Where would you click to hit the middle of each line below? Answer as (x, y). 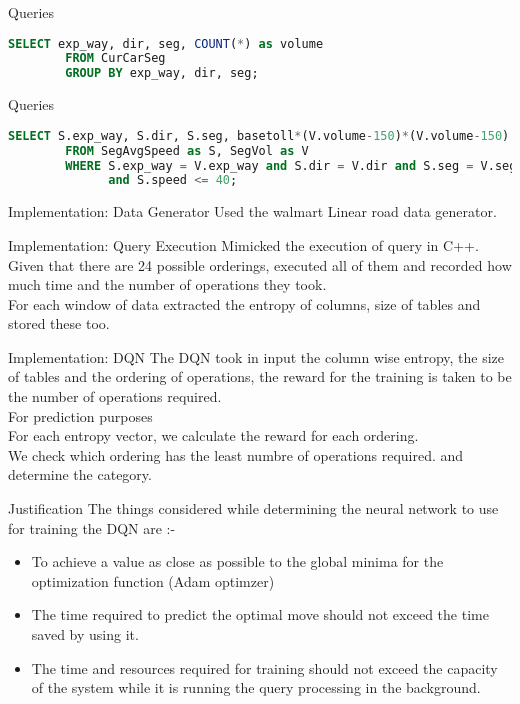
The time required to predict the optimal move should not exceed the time (260, 614)
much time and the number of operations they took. (167, 284)
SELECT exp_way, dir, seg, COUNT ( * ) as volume (166, 43)
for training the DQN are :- (92, 527)
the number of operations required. (115, 396)
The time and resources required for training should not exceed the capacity (264, 667)
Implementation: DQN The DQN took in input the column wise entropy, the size (256, 356)
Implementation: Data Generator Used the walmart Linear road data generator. (252, 211)
